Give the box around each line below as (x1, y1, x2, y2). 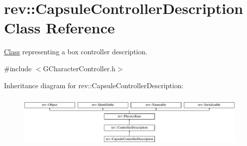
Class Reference (4, 17, 115, 38)
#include (4, 63, 32, 73)
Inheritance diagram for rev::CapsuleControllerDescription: (4, 80, 184, 90)
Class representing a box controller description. (4, 46, 147, 57)
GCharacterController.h (43, 63, 116, 73)
